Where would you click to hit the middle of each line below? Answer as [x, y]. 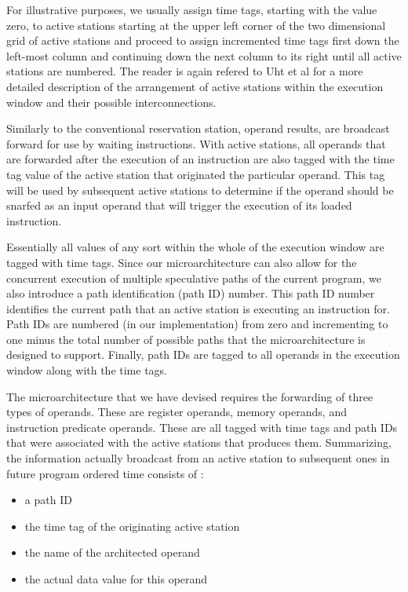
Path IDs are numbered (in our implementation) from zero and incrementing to [197, 324]
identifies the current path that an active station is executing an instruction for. [198, 308]
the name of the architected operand [112, 552]
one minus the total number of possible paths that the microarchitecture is [186, 339]
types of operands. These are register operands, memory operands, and [177, 412]
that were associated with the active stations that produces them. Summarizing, [199, 442]
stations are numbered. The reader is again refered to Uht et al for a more [185, 71]
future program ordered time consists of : [105, 473]
